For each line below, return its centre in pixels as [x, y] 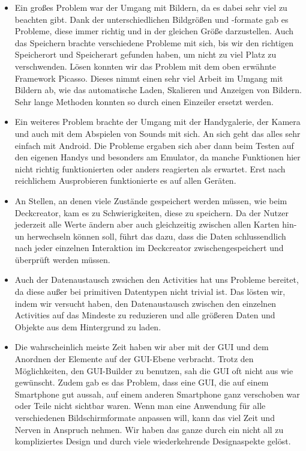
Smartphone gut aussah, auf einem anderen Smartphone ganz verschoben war [157, 394]
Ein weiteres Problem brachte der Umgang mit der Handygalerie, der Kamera [157, 122]
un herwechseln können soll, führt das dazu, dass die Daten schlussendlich [150, 236]
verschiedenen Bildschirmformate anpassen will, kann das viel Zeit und [145, 417]
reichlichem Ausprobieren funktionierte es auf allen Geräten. [125, 180]
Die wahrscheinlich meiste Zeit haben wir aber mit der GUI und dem [142, 347]
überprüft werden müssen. [62, 259]
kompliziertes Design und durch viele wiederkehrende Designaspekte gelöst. [153, 441]
